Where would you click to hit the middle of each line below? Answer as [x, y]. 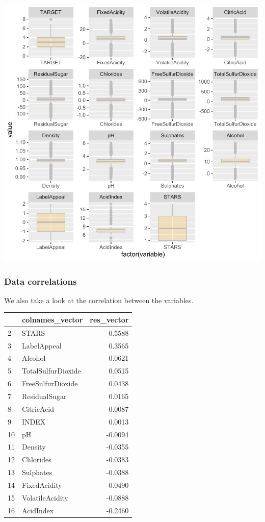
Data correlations [41, 281]
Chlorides [37, 459]
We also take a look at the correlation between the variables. [99, 300]
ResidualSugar [44, 396]
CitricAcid [38, 408]
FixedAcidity [42, 484]
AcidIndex [38, 510]
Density [34, 447]
